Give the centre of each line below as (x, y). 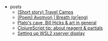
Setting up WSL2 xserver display (51, 33)
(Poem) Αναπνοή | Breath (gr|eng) (53, 17)
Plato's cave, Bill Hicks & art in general (57, 22)
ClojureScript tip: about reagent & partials (60, 28)
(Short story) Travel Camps (45, 12)
